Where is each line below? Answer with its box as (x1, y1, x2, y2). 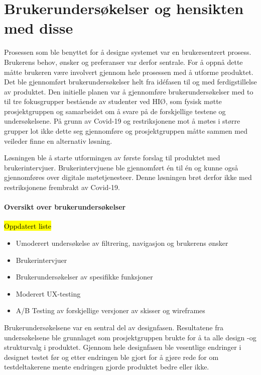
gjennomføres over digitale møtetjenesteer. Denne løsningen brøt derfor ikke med (4, 172, 252, 182)
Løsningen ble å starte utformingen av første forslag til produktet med (4, 152, 220, 163)
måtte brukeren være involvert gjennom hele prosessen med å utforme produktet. (4, 66, 253, 77)
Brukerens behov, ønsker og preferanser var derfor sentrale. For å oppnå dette (4, 56, 243, 67)
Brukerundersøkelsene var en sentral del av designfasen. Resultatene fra (4, 322, 224, 332)
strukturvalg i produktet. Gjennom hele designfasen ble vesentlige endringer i (4, 342, 241, 352)
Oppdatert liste (4, 221, 51, 231)
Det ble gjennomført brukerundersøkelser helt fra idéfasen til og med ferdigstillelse (4, 76, 257, 87)
